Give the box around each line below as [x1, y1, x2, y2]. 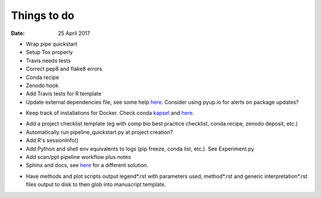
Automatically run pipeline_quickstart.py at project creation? [26, 128, 174, 136]
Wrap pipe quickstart [26, 40, 77, 47]
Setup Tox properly [26, 49, 73, 56]
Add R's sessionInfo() [26, 137, 79, 144]
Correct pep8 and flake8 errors [26, 65, 102, 72]
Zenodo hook [26, 82, 59, 89]
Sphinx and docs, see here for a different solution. [26, 162, 149, 169]
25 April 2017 [58, 30, 90, 37]
